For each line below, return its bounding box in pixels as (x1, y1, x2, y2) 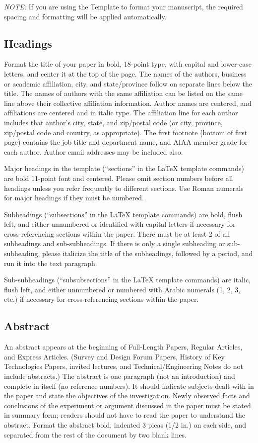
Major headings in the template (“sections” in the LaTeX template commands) (4, 163, 244, 174)
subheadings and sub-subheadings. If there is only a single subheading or (4, 238, 225, 249)
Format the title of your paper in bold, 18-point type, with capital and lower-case (4, 59, 252, 69)
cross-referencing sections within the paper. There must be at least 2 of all (4, 228, 230, 239)
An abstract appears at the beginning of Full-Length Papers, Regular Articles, (4, 342, 243, 352)
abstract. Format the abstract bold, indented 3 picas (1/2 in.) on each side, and (4, 420, 246, 430)
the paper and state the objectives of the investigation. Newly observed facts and (4, 390, 250, 401)
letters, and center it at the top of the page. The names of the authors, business (4, 68, 247, 79)
